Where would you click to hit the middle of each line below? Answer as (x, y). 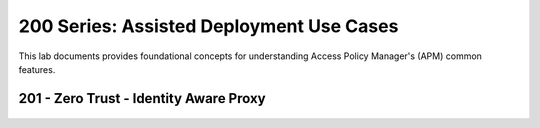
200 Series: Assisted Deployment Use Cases (208, 26)
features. (37, 69)
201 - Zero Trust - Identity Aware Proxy (142, 98)
